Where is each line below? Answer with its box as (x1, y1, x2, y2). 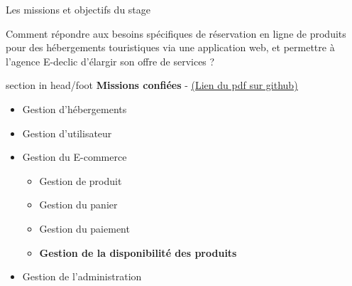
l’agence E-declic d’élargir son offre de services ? (6, 53, 215, 68)
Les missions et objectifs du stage (6, 2, 151, 16)
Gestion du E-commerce (22, 149, 127, 164)
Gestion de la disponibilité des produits (39, 245, 237, 260)
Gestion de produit (39, 173, 122, 188)
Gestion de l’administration (22, 269, 142, 284)
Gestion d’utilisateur (22, 125, 112, 140)
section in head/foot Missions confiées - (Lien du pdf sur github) (6, 78, 298, 92)
